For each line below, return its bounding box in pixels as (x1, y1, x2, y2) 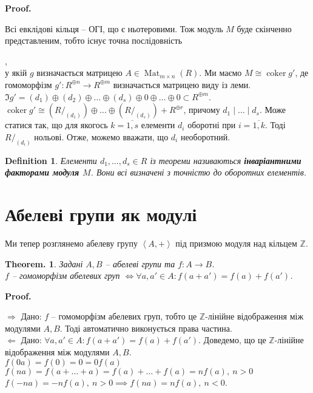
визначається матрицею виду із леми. (113, 78, 251, 91)
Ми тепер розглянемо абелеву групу (5, 236, 138, 249)
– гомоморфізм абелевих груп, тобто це (51, 310, 197, 323)
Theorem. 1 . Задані (5, 257, 83, 270)
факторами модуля (5, 166, 79, 179)
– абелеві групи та (105, 257, 175, 270)
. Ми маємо (199, 66, 242, 79)
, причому (183, 103, 220, 116)
